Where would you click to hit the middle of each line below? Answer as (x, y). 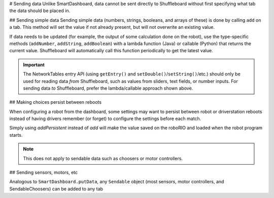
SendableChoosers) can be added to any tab (56, 189)
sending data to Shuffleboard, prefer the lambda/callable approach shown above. (108, 88)
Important (34, 65)
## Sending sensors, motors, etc (44, 173)
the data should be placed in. (40, 11)
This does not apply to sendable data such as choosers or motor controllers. (103, 158)
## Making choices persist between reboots (55, 102)
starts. (16, 135)
